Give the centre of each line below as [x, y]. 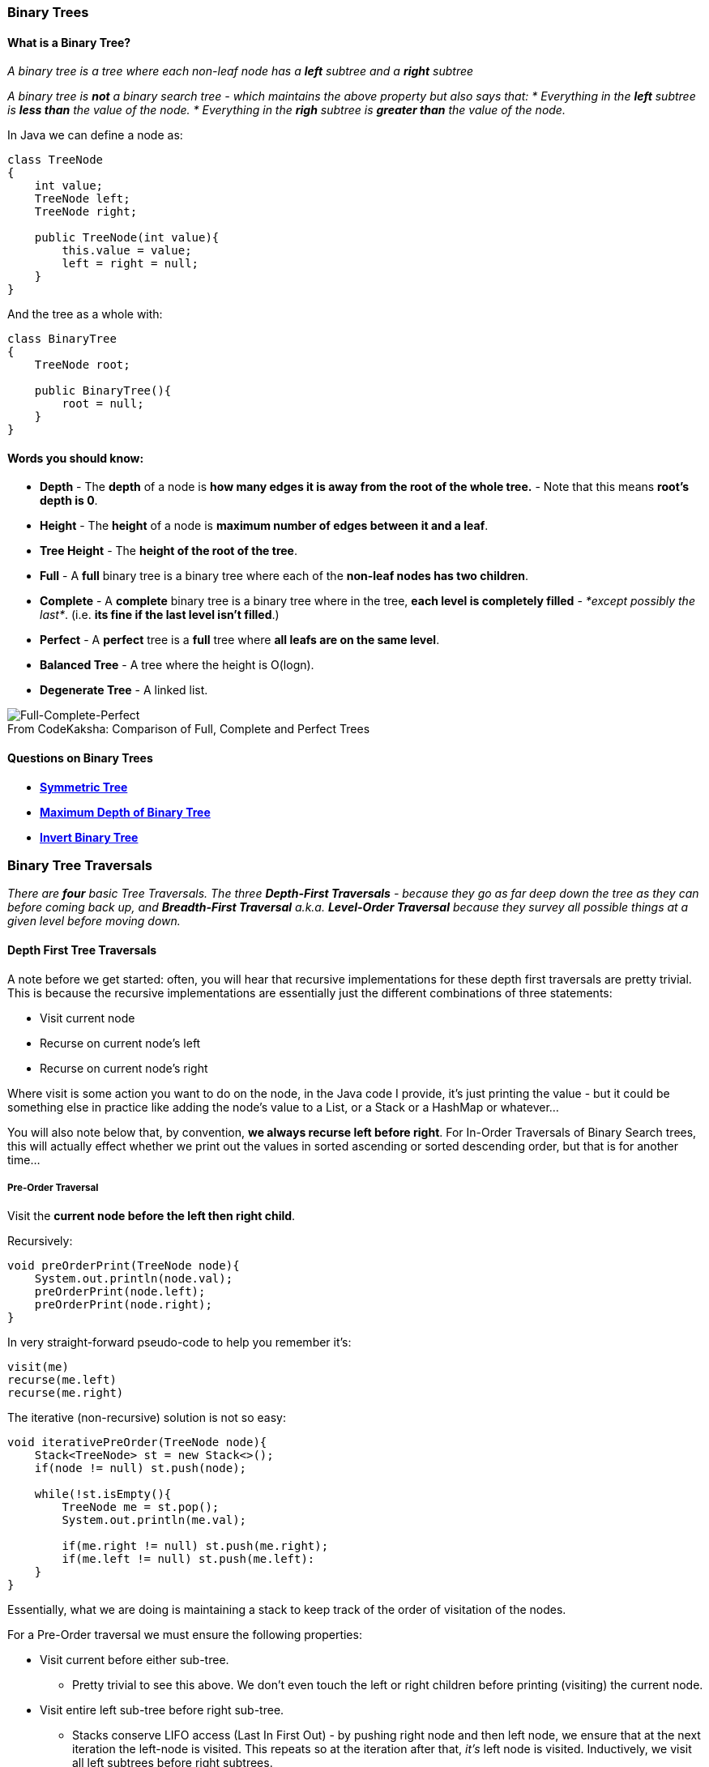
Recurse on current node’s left [120, 1043]
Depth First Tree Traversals [82, 950]
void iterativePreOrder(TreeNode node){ [137, 1443]
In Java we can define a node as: [95, 135]
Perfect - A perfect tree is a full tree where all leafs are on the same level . [240, 640]
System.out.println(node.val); [134, 1279]
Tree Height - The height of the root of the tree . [169, 551]
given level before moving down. [94, 921]
